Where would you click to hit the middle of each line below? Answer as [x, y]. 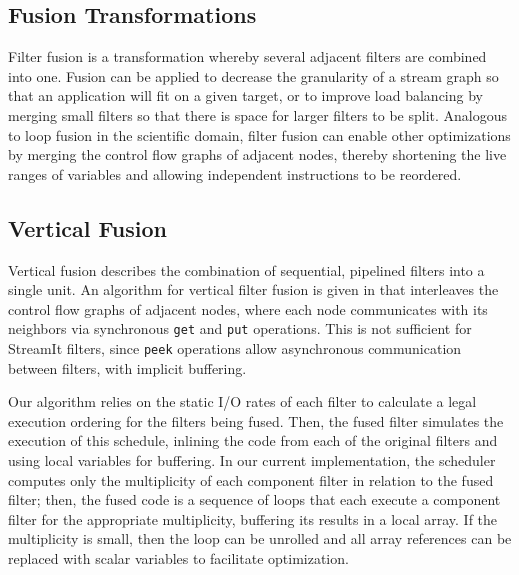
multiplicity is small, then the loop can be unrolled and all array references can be [260, 538]
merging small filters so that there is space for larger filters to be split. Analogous [258, 114]
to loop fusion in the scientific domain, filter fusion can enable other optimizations [259, 134]
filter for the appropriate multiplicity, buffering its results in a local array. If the [253, 518]
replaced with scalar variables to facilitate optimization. [178, 558]
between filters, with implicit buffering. [127, 367]
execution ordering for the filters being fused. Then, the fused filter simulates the [256, 420]
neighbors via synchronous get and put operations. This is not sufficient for [240, 328]
